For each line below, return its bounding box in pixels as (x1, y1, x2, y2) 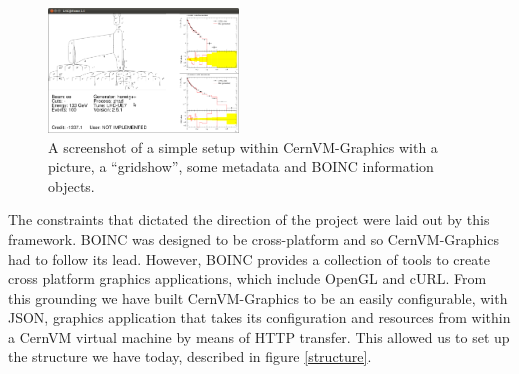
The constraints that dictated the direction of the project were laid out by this (8, 209, 490, 230)
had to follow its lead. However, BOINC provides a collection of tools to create (8, 248, 490, 269)
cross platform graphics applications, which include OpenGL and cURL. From (8, 268, 487, 289)
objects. (48, 175, 95, 196)
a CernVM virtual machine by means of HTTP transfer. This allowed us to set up (8, 326, 510, 347)
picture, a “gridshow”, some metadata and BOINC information (48, 156, 434, 177)
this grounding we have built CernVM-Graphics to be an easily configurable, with (8, 287, 508, 308)
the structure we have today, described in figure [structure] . (8, 346, 372, 367)
